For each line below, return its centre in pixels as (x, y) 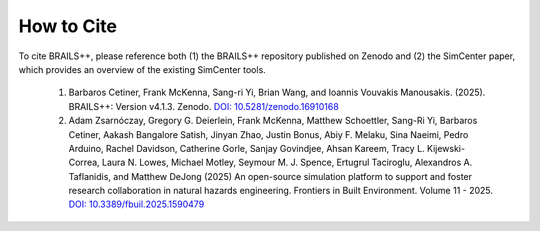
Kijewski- (445, 148)
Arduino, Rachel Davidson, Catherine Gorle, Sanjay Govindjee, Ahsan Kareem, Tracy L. (246, 148)
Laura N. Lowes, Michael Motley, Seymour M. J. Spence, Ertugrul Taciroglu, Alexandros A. (287, 162)
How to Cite (67, 26)
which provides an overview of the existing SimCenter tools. (142, 69)
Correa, (84, 162)
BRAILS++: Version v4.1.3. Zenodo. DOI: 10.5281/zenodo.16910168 (203, 106)
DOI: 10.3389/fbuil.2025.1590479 (136, 204)
